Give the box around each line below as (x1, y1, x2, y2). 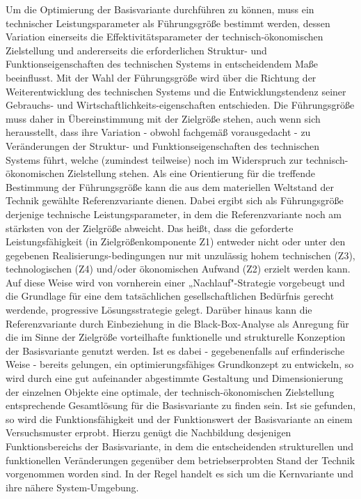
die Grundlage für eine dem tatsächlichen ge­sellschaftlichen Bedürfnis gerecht (6, 289, 335, 303)
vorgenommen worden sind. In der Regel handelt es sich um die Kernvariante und (6, 466, 353, 481)
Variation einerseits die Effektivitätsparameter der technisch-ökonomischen (6, 29, 323, 44)
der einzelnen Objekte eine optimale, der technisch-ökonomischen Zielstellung (6, 384, 335, 399)
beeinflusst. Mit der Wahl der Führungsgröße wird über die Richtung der (6, 70, 316, 84)
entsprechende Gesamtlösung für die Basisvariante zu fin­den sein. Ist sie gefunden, (6, 398, 356, 413)
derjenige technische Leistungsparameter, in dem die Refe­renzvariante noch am (6, 206, 342, 221)
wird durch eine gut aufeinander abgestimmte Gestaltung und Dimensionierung (6, 371, 344, 385)
